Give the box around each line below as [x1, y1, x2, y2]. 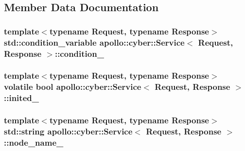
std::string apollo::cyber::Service [4, 125, 133, 137]
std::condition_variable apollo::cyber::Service [4, 36, 185, 48]
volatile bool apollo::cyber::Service [4, 81, 141, 93]
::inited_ [4, 92, 39, 104]
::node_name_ [4, 136, 64, 148]
